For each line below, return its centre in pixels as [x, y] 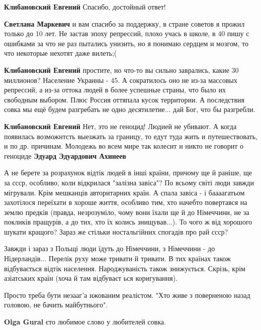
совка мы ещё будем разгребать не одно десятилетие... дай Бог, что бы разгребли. [130, 109]
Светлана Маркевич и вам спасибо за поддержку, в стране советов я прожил [124, 23]
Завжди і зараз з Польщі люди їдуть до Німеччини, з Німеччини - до [110, 248]
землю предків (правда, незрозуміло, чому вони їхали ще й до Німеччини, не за [127, 212]
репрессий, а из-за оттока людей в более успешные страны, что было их [115, 90]
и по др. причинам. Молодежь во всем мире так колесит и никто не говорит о [124, 146]
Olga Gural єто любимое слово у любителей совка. [85, 322]
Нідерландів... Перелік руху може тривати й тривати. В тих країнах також [117, 258]
